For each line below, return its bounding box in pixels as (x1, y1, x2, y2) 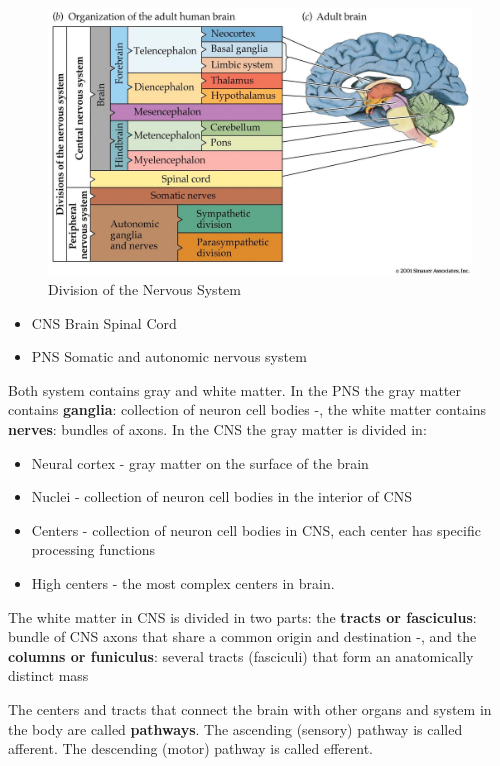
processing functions (31, 539, 155, 560)
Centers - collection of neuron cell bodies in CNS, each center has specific (31, 519, 481, 540)
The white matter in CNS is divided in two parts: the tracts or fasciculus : (8, 606, 477, 627)
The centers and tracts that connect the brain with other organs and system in (8, 698, 492, 719)
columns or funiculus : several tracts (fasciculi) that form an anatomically (8, 645, 474, 666)
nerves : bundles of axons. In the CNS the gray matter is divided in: (8, 419, 427, 440)
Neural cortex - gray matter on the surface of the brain (31, 452, 369, 473)
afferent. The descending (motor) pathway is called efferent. (8, 738, 374, 759)
